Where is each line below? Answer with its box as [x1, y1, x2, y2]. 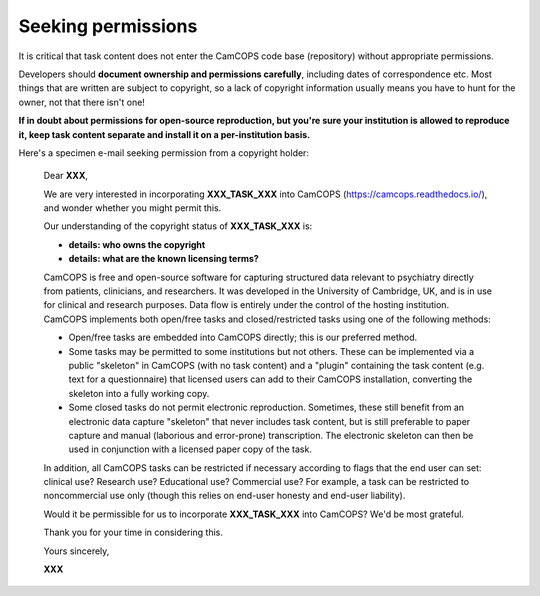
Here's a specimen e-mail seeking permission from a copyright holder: [18, 146, 310, 159]
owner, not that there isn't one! [18, 96, 145, 108]
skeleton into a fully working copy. [68, 387, 210, 399]
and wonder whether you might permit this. [43, 202, 222, 214]
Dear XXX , [43, 170, 89, 182]
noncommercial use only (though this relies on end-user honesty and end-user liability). [43, 490, 406, 502]
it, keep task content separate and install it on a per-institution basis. [18, 128, 310, 140]
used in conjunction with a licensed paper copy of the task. [68, 443, 312, 455]
